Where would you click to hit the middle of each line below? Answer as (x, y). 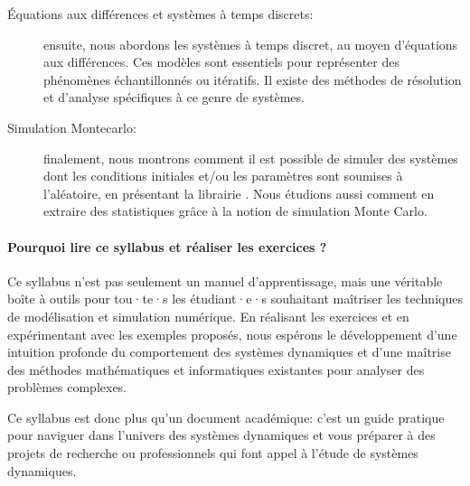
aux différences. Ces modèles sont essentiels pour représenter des (221, 62)
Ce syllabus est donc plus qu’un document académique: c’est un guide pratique (226, 417)
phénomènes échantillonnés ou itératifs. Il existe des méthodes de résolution (253, 79)
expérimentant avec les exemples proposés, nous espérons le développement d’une (232, 334)
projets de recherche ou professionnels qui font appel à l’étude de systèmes (213, 453)
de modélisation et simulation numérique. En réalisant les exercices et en (208, 316)
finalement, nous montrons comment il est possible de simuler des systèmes (251, 158)
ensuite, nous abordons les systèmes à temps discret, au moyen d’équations (251, 44)
